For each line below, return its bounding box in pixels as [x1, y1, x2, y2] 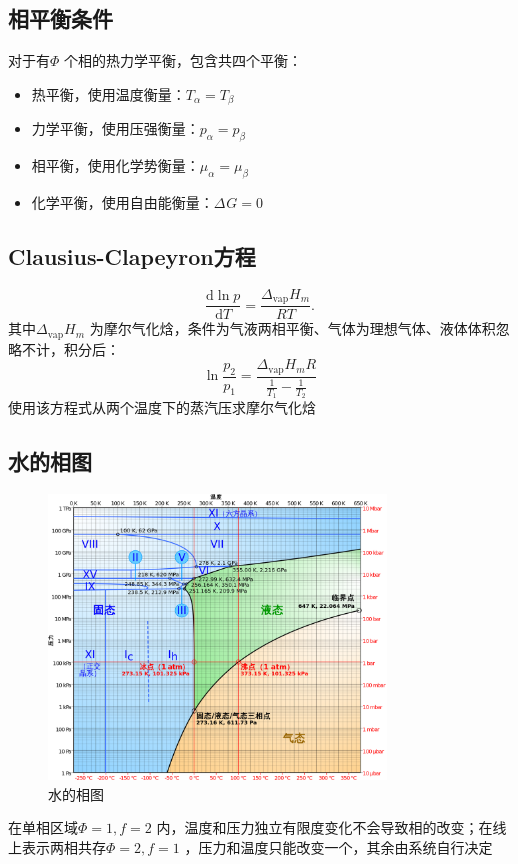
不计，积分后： [21, 338, 120, 359]
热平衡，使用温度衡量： [31, 83, 186, 104]
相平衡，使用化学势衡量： [31, 155, 200, 176]
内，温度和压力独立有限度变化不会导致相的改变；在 [156, 817, 493, 838]
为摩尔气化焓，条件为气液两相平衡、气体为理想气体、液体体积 [89, 318, 496, 339]
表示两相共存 [21, 837, 106, 858]
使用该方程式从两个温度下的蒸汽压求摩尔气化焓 [8, 397, 316, 418]
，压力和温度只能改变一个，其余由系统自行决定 [184, 837, 493, 858]
